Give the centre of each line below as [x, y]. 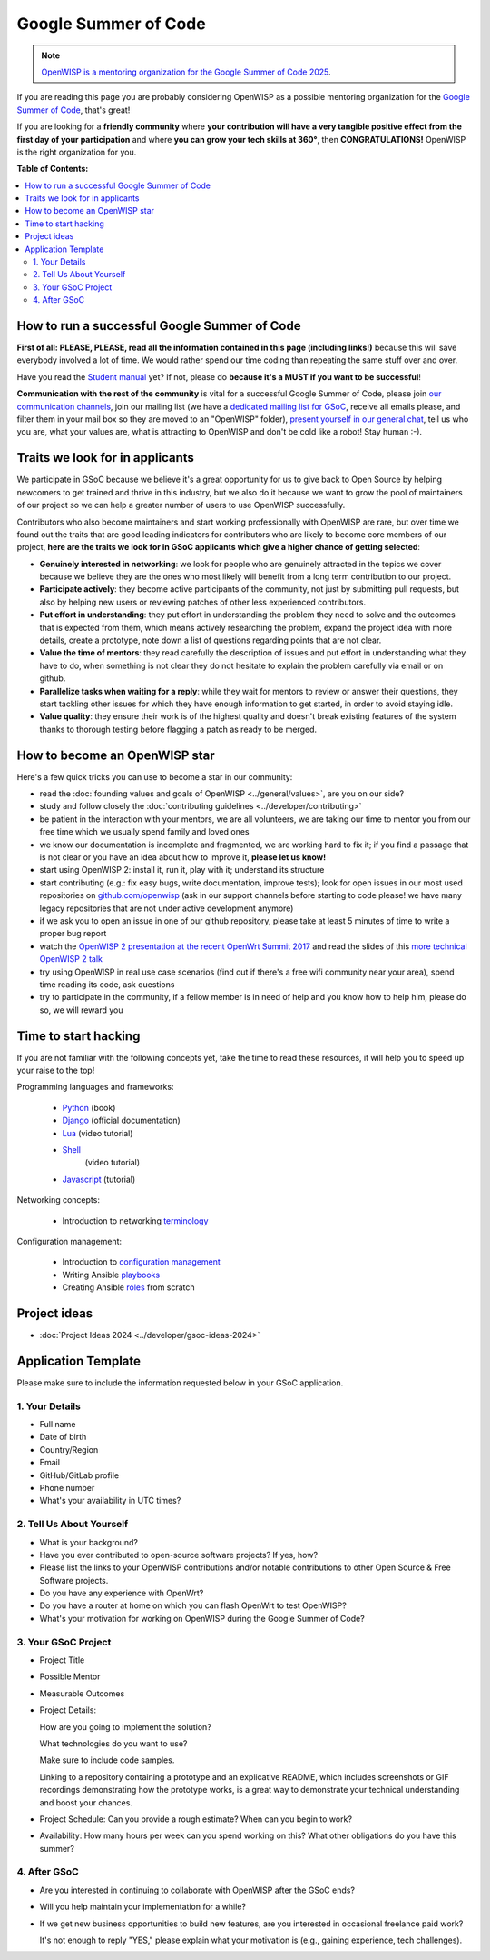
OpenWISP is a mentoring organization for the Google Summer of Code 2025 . [186, 72]
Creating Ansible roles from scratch [128, 1287]
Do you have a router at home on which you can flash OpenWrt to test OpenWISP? [193, 1605]
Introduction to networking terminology [135, 1220]
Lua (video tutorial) [98, 1133]
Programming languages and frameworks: [95, 1087]
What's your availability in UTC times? [110, 1501]
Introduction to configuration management [142, 1262]
